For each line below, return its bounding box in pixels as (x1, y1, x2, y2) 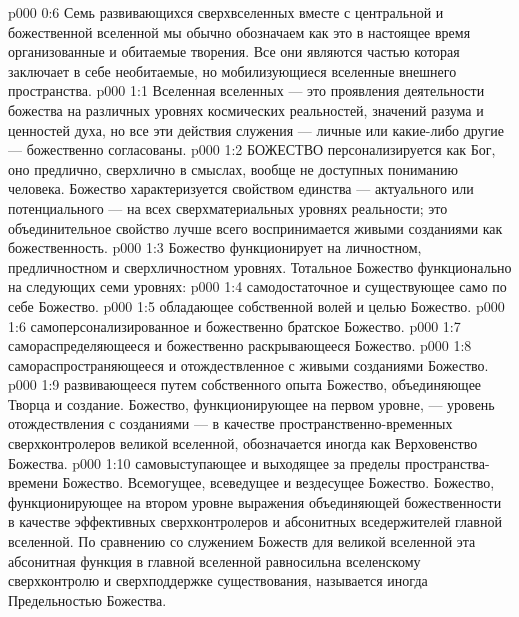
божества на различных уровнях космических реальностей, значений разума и (8, 99, 484, 120)
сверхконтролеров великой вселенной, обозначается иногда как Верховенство (8, 433, 478, 454)
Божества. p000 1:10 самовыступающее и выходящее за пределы (8, 452, 401, 473)
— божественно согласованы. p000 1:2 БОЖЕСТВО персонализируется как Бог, (8, 139, 496, 160)
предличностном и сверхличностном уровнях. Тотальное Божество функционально (8, 256, 512, 277)
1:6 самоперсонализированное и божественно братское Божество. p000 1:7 (8, 315, 461, 336)
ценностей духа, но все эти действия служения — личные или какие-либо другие (8, 119, 505, 140)
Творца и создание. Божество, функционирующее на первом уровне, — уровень (8, 393, 495, 414)
